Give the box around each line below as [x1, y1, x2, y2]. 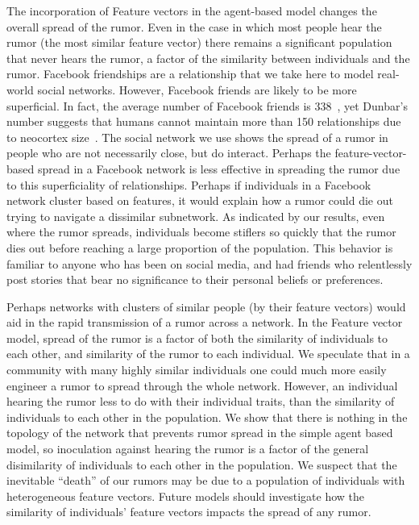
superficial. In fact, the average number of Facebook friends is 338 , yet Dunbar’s [6, 97, 408, 114]
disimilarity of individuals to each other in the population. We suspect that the [6, 456, 397, 473]
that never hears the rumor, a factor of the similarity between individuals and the [6, 49, 410, 66]
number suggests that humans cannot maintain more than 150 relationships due [6, 113, 401, 130]
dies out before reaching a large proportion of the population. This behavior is [6, 239, 393, 256]
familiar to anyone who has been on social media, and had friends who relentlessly [6, 255, 413, 272]
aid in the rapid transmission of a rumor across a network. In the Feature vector [6, 314, 403, 331]
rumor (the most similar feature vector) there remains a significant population [6, 34, 392, 51]
